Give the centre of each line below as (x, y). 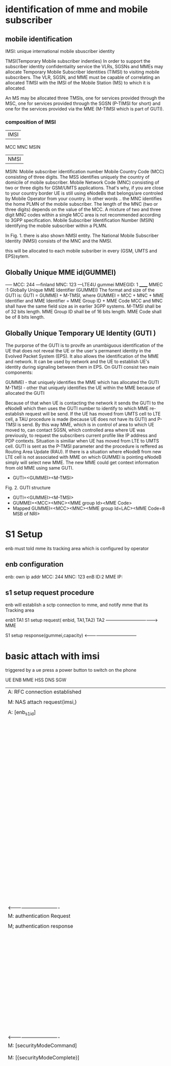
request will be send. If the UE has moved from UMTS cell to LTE (93, 414)
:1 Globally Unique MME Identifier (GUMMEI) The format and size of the (80, 290)
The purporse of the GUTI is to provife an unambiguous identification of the (84, 345)
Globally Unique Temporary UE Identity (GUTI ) (81, 333)
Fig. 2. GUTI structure (28, 487)
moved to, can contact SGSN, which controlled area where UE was (75, 430)
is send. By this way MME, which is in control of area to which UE (86, 424)
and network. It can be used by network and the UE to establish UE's (77, 361)
